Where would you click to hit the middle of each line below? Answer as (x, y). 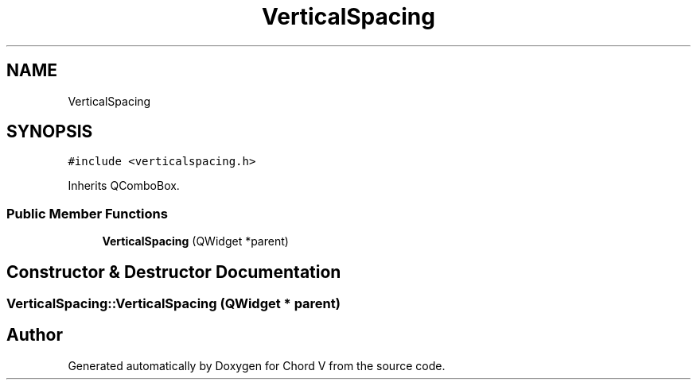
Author (35, 335)
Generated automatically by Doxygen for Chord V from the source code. (257, 365)
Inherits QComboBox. (124, 186)
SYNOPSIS (50, 132)
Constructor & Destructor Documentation (174, 272)
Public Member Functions (87, 213)
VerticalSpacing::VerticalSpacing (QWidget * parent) (173, 304)
